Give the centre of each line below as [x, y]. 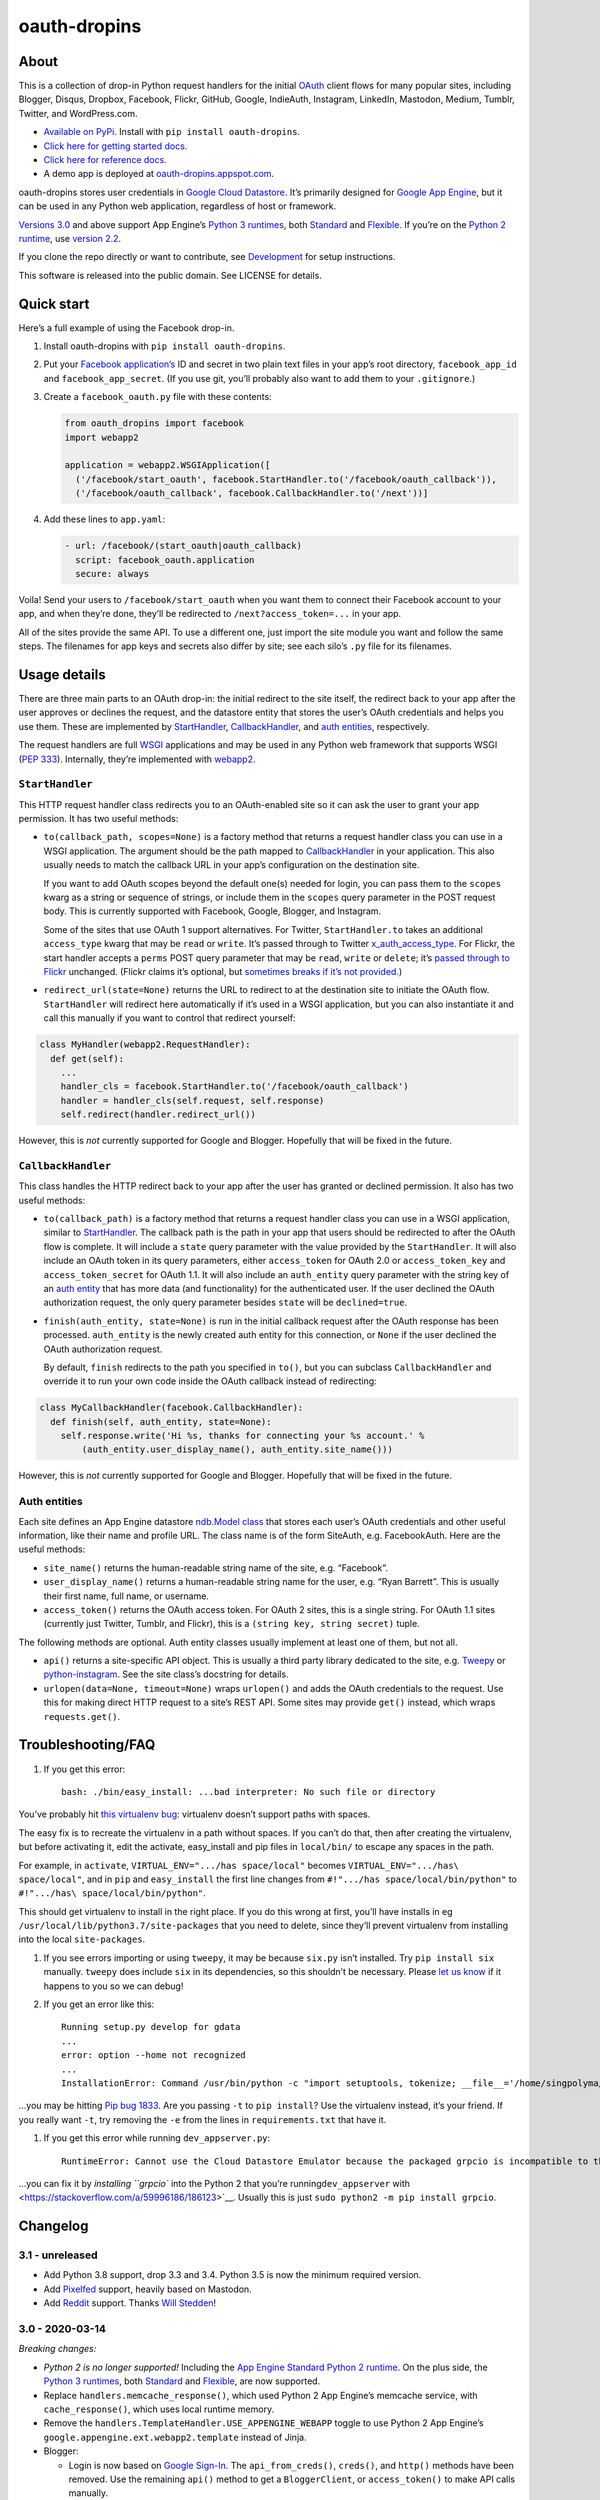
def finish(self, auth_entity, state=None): [161, 1421]
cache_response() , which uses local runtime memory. [159, 2409]
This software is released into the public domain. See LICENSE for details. [170, 275]
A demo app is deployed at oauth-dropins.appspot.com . [159, 174]
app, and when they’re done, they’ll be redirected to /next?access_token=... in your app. [210, 614]
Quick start [54, 303]
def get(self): [87, 1058]
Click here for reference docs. [105, 160]
